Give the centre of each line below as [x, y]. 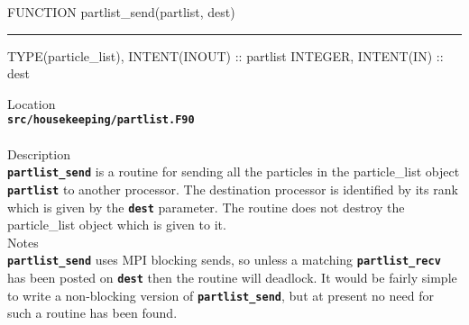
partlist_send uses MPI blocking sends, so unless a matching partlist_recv [224, 260]
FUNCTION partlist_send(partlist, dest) [121, 12]
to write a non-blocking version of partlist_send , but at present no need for [221, 295]
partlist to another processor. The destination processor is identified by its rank [233, 189]
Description [39, 153]
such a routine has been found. [92, 313]
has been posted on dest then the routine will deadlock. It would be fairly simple [232, 278]
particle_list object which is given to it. [117, 225]
